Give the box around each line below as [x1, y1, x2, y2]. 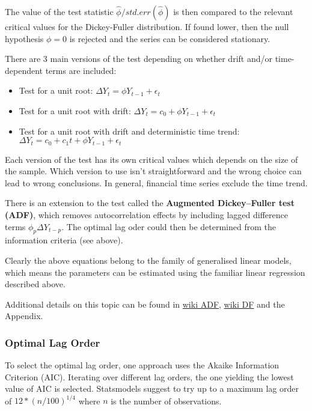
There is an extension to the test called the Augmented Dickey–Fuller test [5, 196, 295, 209]
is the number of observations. [111, 394, 222, 407]
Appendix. [5, 309, 43, 322]
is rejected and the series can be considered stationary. [69, 32, 271, 44]
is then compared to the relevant [173, 5, 293, 17]
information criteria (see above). [5, 234, 123, 246]
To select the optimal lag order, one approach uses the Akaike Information [5, 359, 280, 371]
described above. [5, 278, 66, 290]
